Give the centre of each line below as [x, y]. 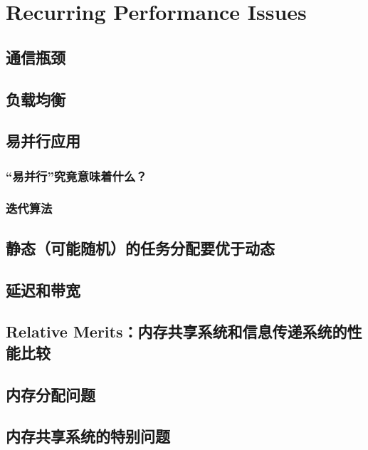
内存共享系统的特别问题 [88, 436]
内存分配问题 [51, 394]
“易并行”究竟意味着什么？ [77, 176]
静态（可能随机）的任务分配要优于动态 [140, 247]
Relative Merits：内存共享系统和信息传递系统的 [177, 331]
